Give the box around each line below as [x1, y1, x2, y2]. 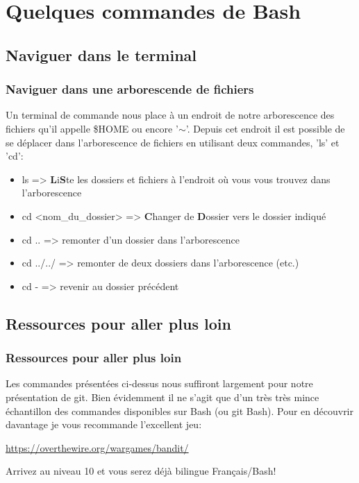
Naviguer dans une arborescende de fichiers [6, 80, 254, 98]
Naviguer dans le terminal [6, 44, 197, 65]
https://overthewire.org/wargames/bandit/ [6, 440, 189, 455]
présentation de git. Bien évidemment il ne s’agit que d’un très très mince [6, 389, 319, 404]
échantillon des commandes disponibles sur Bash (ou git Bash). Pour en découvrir [6, 403, 354, 418]
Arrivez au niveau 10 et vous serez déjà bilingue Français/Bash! [6, 464, 276, 478]
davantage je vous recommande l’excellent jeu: [6, 417, 202, 432]
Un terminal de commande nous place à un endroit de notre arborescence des [6, 108, 335, 122]
